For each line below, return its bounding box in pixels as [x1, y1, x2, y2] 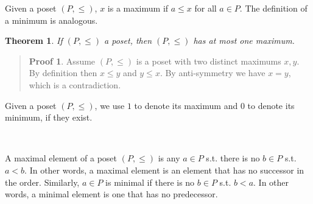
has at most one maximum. [193, 34, 295, 47]
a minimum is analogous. [5, 13, 98, 26]
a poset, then [104, 34, 152, 47]
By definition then [29, 66, 97, 79]
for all [194, 2, 217, 14]
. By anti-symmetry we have [160, 66, 266, 79]
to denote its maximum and [134, 99, 238, 111]
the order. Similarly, [5, 175, 80, 188]
